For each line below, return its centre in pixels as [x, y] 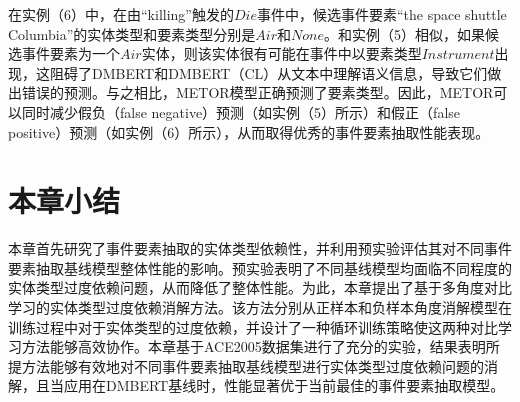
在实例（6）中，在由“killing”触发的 [121, 14]
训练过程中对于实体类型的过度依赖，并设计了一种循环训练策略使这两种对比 [253, 326]
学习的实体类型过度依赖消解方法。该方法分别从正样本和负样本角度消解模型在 [260, 307]
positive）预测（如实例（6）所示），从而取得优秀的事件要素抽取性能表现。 [249, 131]
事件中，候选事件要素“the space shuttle [381, 14]
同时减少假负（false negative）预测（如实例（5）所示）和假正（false [241, 111]
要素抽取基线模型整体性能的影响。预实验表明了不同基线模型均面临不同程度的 [260, 267]
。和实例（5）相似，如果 [404, 33]
